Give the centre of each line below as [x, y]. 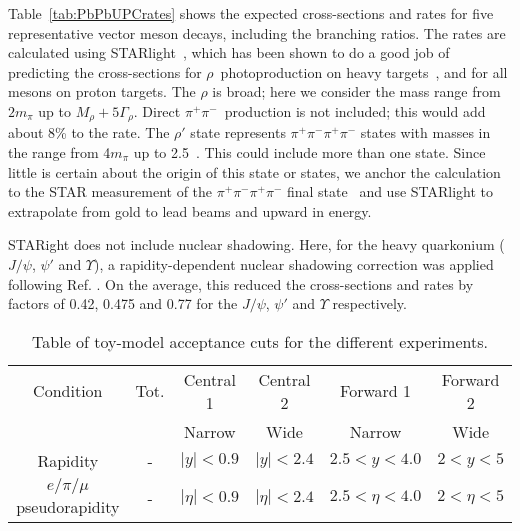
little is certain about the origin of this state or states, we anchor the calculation [254, 171]
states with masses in [425, 132]
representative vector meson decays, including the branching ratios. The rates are [257, 32]
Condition [68, 391]
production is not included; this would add [355, 110]
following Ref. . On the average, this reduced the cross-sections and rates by [241, 283]
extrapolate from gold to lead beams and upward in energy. [190, 210]
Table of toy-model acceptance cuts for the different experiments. [260, 341]
